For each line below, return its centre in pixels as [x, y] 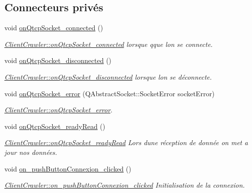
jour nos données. [31, 152]
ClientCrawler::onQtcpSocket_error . [59, 110]
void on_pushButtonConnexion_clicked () [68, 168]
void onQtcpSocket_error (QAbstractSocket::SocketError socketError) [110, 93]
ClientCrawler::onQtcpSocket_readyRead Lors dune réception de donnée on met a [126, 142]
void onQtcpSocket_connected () [54, 28]
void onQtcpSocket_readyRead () [55, 126]
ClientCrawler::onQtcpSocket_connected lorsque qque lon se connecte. [109, 44]
